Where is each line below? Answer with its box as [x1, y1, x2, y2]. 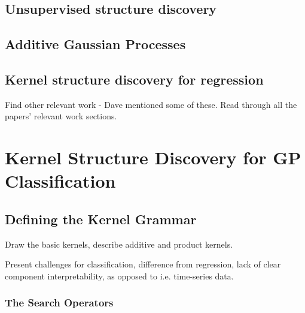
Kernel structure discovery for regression [5, 70, 264, 88]
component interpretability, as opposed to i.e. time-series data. [5, 269, 234, 282]
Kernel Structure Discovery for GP [5, 145, 301, 170]
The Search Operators [5, 295, 114, 310]
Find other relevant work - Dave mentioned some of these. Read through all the [5, 98, 297, 110]
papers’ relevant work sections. [5, 110, 117, 122]
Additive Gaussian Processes [5, 35, 186, 53]
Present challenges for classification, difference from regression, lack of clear [5, 258, 281, 270]
